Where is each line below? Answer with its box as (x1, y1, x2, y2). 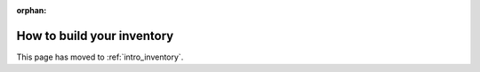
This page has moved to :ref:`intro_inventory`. (16, 52, 184, 62)
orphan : (16, 5, 47, 15)
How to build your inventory (16, 28, 174, 44)
